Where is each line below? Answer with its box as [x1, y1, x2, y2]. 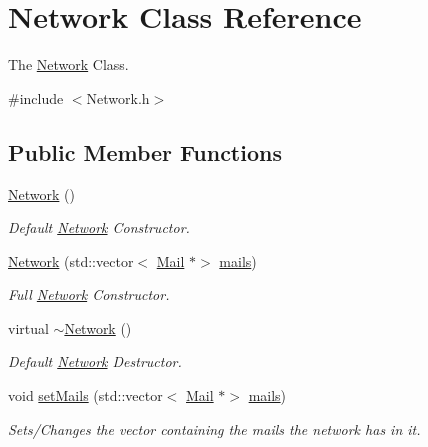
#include [8, 87, 64, 108]
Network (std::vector [8, 250, 134, 271]
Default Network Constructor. [8, 217, 190, 238]
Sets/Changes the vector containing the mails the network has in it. [8, 418, 421, 439]
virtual [8, 317, 49, 338]
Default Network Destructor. [8, 351, 182, 372]
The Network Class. [8, 54, 129, 75]
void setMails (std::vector [8, 385, 163, 406]
